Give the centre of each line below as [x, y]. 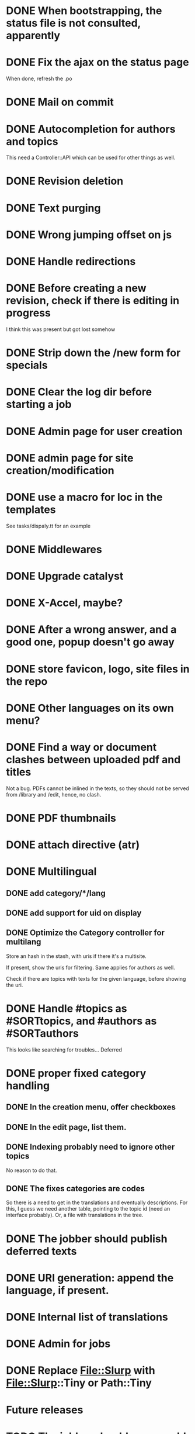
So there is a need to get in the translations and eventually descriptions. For [97, 1202]
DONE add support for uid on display [74, 913]
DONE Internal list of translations [87, 1317]
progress [28, 313]
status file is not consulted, [74, 23]
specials [27, 365]
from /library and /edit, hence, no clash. [54, 794]
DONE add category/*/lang [56, 893]
